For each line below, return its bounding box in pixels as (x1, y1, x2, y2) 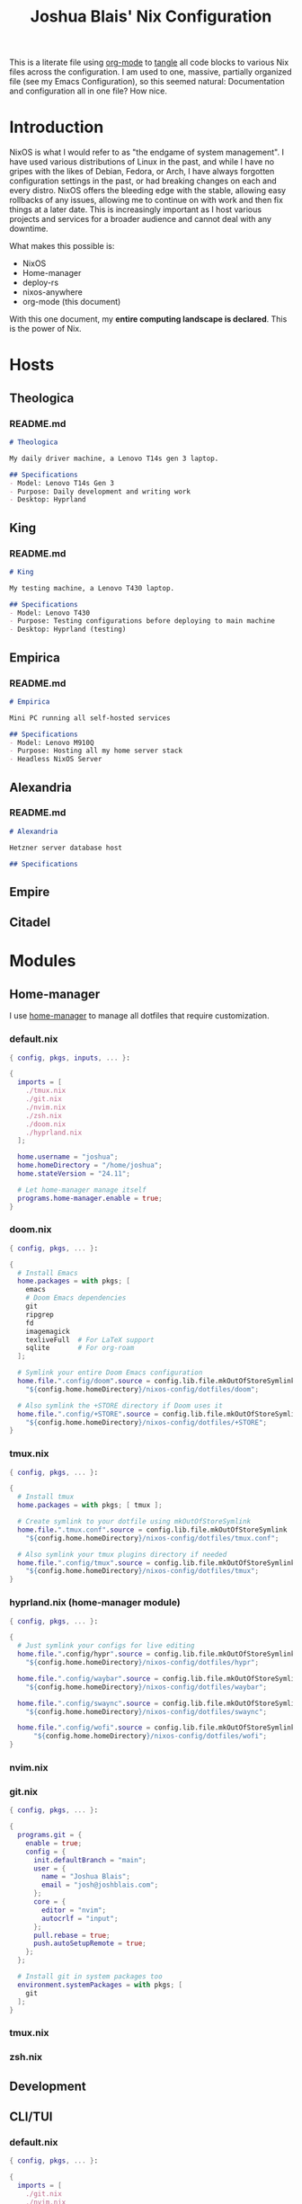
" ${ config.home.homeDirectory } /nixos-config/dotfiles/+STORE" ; (25, 1417, 268, 1426)
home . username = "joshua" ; (17, 1152, 119, 1161)
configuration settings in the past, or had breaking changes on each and (9, 175, 277, 186)
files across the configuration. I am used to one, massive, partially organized (9, 67, 292, 77)
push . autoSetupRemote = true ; (32, 1939, 147, 1948)
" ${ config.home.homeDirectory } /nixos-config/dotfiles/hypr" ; (25, 1658, 259, 1667)
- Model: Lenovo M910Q (9, 738, 94, 747)
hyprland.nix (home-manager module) (9, 1596, 182, 1609)
